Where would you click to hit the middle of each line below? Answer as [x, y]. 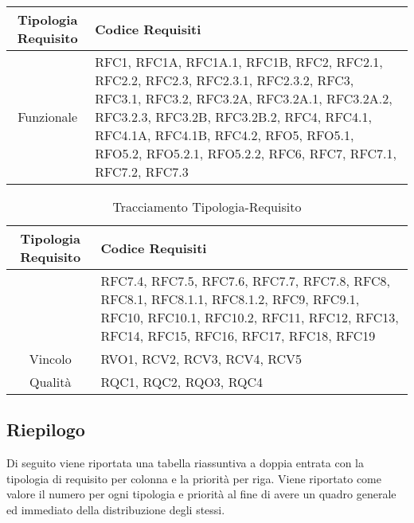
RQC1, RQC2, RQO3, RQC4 [182, 382]
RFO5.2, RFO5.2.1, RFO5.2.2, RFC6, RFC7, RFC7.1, [246, 153]
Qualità [50, 382]
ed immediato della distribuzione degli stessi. [116, 509]
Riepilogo [46, 429]
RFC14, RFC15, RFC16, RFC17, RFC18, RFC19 [238, 336]
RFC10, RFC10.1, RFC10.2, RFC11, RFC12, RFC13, [250, 317]
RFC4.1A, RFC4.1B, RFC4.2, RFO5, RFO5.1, [225, 135]
